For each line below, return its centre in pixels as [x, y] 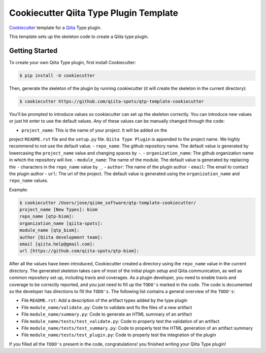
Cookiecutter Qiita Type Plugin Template [94, 13]
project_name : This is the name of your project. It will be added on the [94, 130]
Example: [18, 189]
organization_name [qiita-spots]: [61, 223]
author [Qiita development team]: [61, 237]
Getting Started [33, 51]
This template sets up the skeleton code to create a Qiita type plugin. [79, 36]
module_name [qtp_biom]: [50, 230]
